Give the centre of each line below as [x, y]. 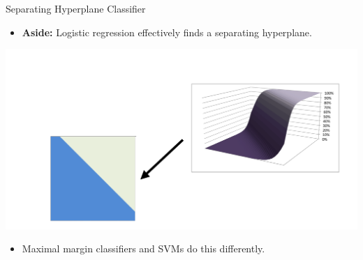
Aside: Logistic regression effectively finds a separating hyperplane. [167, 32]
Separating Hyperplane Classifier [76, 8]
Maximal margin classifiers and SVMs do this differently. [143, 248]
